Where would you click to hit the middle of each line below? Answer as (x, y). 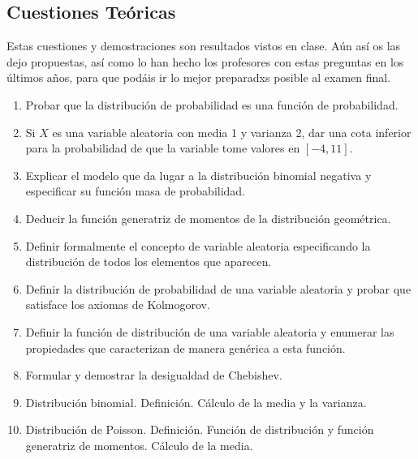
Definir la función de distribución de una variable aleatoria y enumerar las (210, 331)
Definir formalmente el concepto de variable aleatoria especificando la (198, 245)
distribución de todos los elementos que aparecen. (149, 262)
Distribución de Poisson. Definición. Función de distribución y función (200, 429)
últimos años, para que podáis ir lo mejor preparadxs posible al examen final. (199, 77)
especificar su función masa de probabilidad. (136, 191)
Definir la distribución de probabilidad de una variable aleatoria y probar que (218, 288)
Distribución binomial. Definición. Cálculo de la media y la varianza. (196, 402)
